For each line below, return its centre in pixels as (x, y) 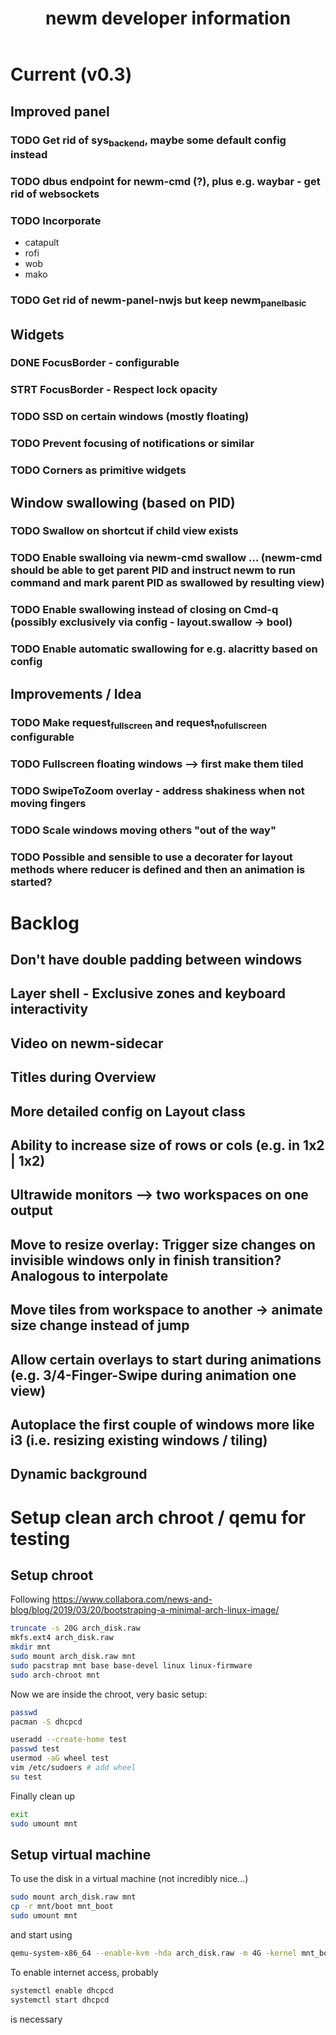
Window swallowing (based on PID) (123, 502)
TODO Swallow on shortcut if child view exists (124, 531)
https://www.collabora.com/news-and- (132, 1599)
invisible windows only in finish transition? (146, 1260)
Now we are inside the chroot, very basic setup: (109, 1694)
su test (26, 1777)
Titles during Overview (83, 1077)
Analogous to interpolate (89, 1275)
